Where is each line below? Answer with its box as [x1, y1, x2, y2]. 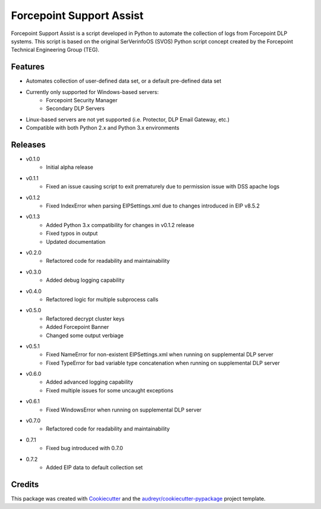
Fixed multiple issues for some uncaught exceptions [46, 387, 174, 394]
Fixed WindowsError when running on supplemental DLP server [46, 406, 202, 413]
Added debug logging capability [46, 277, 125, 284]
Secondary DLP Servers [46, 105, 105, 112]
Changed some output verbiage [46, 332, 124, 339]
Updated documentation [46, 238, 106, 245]
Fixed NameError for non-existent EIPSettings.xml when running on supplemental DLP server [46, 351, 273, 358]
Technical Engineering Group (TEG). [11, 46, 100, 54]
